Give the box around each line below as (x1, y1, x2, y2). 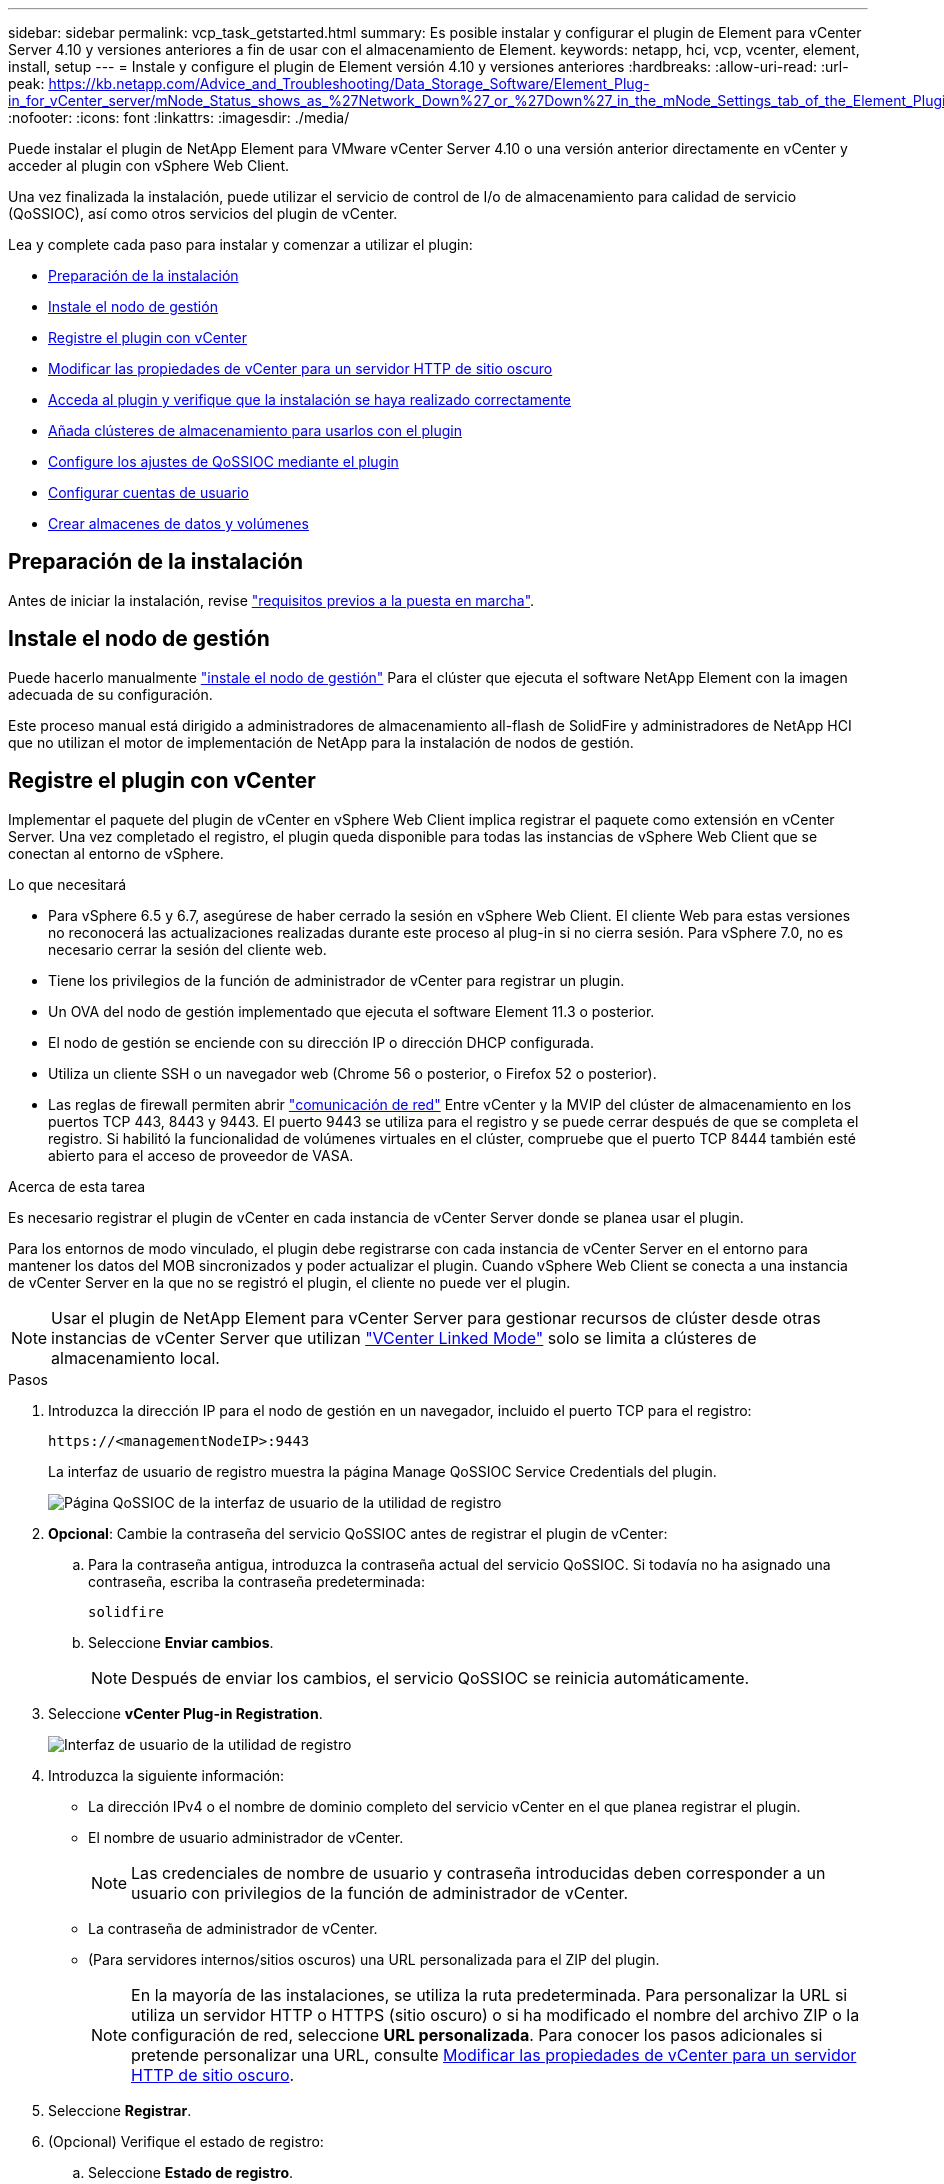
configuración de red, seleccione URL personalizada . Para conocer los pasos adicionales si (131, 2024, 823, 2045)
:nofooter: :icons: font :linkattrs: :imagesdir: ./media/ (8, 109, 350, 126)
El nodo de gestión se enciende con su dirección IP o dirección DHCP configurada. (48, 1033, 594, 1051)
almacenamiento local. (51, 1347, 220, 1368)
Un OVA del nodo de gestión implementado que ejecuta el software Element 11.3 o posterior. (48, 1002, 655, 1020)
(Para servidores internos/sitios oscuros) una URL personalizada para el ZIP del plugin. (88, 1950, 660, 1968)
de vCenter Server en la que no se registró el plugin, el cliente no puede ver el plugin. (8, 1273, 571, 1291)
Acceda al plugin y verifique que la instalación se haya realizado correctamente (48, 391, 572, 408)
